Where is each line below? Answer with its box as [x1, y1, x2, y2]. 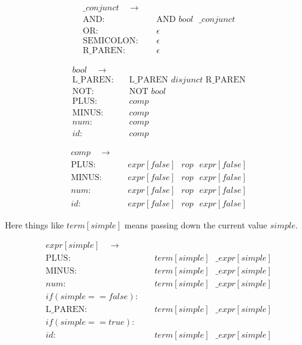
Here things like [5, 218, 64, 231]
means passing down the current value [124, 218, 268, 231]
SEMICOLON [83, 37, 136, 46]
